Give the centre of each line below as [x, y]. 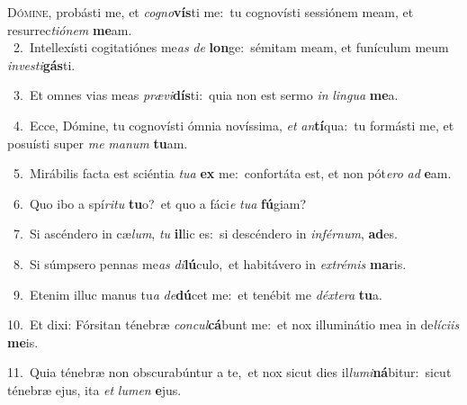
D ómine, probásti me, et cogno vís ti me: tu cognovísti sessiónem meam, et [211, 12]
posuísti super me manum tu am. [98, 143]
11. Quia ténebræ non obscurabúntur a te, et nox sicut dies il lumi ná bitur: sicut [229, 372]
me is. [23, 342]
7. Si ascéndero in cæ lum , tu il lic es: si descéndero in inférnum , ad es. [205, 234]
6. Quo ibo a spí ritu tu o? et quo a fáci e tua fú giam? [160, 203]
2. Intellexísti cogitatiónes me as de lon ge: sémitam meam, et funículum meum [231, 47]
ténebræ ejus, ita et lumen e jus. [94, 389]
